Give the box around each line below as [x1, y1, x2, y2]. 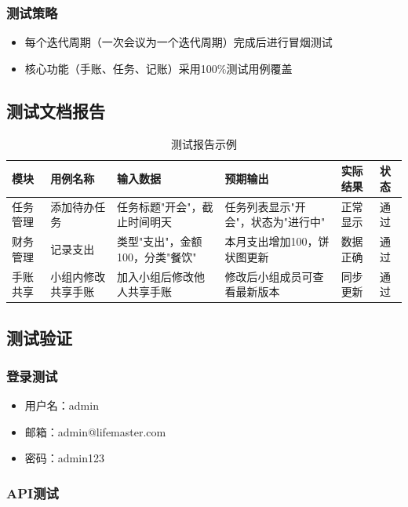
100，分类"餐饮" [116, 248, 197, 264]
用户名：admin [24, 397, 99, 414]
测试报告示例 [171, 135, 237, 151]
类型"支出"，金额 [116, 233, 202, 250]
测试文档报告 [6, 98, 105, 122]
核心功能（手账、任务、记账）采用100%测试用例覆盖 [24, 60, 293, 76]
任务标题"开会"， [116, 198, 202, 214]
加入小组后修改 [116, 268, 194, 284]
